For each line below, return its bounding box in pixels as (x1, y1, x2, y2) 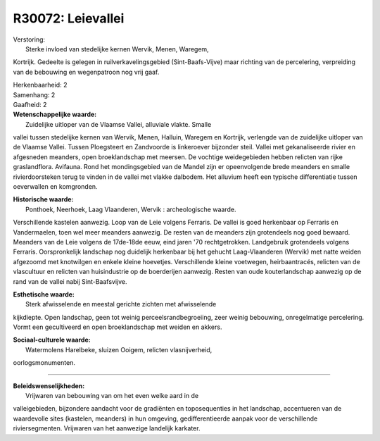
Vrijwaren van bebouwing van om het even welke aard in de (25, 392, 199, 400)
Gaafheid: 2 (13, 100, 47, 108)
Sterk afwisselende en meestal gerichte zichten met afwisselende (25, 300, 217, 309)
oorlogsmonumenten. (13, 359, 75, 367)
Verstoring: (13, 35, 46, 44)
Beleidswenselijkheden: (13, 381, 85, 390)
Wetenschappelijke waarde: (13, 110, 97, 119)
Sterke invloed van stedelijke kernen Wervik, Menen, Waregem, (25, 44, 209, 53)
